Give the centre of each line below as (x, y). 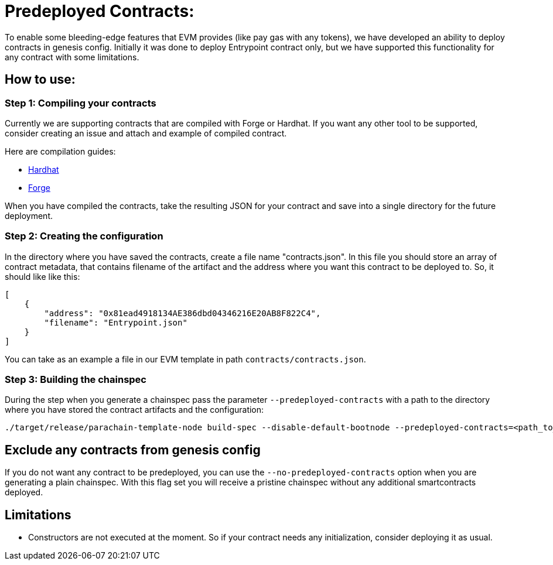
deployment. (29, 215)
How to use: (40, 80)
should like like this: (42, 276)
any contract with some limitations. (72, 57)
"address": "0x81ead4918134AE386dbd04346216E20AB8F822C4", (182, 313)
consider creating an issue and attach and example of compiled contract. (146, 133)
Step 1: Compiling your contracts (81, 103)
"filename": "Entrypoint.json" (116, 322)
